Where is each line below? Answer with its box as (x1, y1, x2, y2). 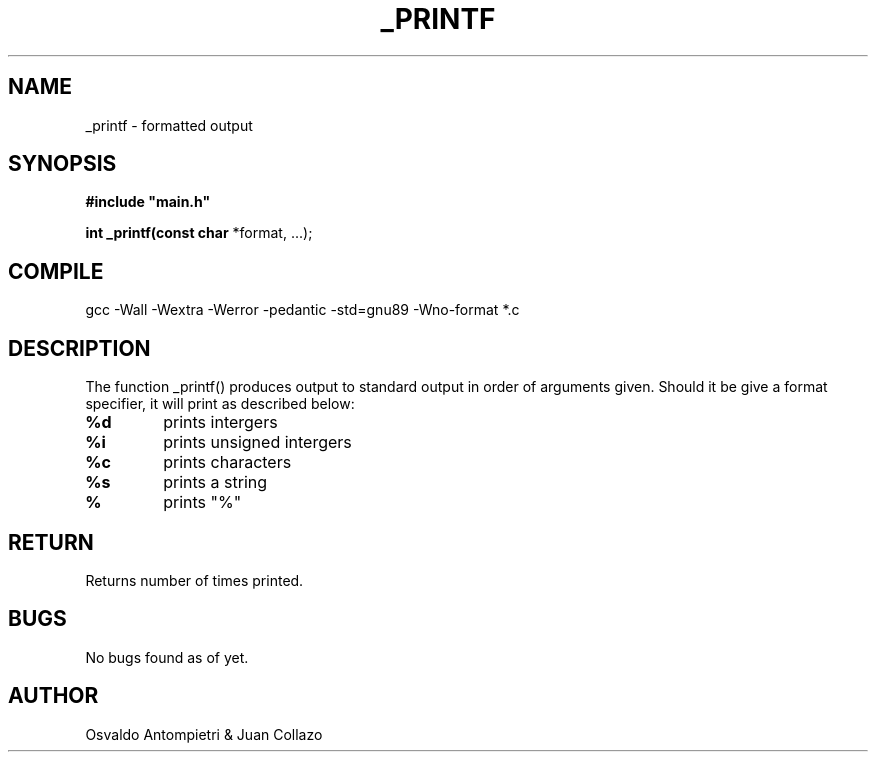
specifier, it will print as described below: (85, 395, 355, 413)
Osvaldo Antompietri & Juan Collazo (85, 725, 323, 743)
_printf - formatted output (85, 116, 253, 134)
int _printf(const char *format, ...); (85, 224, 313, 242)
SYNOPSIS (8, 151, 117, 177)
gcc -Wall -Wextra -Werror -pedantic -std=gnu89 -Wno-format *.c (85, 301, 520, 319)
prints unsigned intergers (163, 432, 352, 453)
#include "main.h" (85, 193, 211, 211)
